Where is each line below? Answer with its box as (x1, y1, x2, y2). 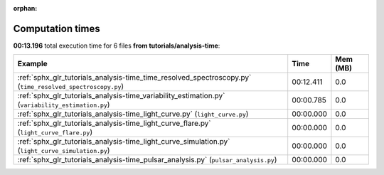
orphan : (13, 4, 38, 12)
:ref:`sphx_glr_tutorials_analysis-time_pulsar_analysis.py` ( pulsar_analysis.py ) (17, 155, 277, 165)
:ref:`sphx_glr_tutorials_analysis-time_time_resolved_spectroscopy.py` (17, 73, 252, 83)
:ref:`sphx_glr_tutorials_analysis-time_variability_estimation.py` (17, 91, 225, 101)
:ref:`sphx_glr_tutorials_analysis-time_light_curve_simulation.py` (17, 137, 230, 147)
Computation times (13, 22, 100, 35)
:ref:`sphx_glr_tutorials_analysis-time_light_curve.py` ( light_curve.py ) (17, 109, 249, 119)
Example (17, 59, 48, 69)
